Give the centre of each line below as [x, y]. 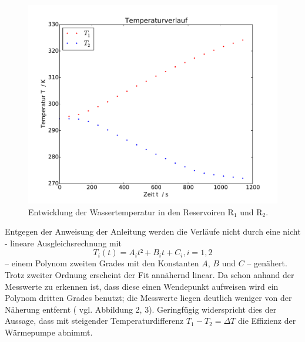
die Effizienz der [267, 321]
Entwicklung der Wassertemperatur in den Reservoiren [127, 211]
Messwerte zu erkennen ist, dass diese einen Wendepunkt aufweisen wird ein [142, 286]
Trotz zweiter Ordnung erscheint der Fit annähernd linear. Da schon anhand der [150, 275]
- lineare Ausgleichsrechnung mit [63, 243]
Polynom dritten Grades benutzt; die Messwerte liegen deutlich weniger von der [148, 298]
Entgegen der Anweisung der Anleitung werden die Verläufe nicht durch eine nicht [153, 231]
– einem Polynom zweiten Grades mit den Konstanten [102, 263]
